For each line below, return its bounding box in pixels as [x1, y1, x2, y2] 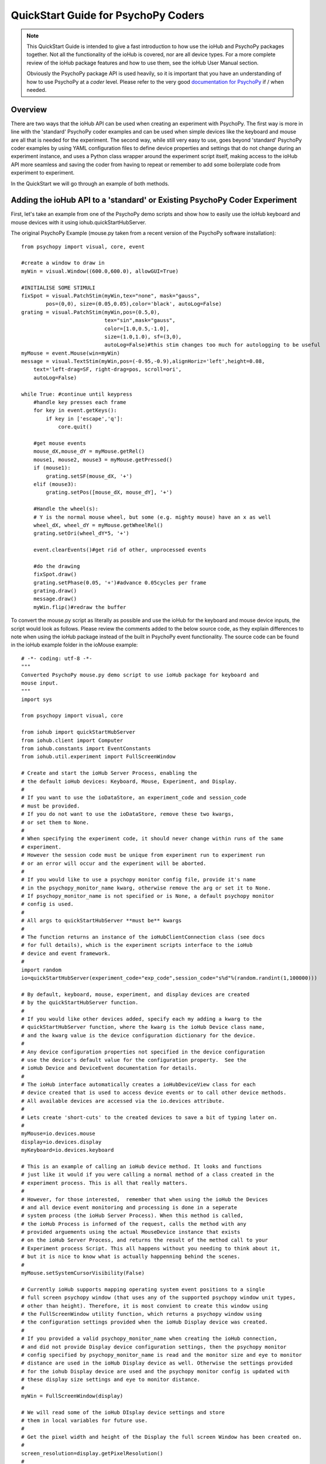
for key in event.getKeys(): [33, 407, 117, 414]
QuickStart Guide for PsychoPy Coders [11, 9, 205, 22]
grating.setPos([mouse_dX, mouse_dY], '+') [46, 489, 173, 496]
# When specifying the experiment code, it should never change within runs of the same [21, 835, 284, 842]
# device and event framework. [21, 950, 111, 957]
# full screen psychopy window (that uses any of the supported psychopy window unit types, [21, 1294, 296, 1301]
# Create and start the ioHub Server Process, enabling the [21, 770, 197, 777]
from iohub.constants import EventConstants [21, 745, 152, 752]
